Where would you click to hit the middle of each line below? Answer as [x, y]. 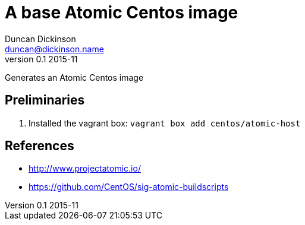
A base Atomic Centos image [122, 12]
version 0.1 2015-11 [41, 59]
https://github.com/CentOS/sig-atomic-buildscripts [129, 187]
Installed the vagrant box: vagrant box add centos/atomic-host [165, 123]
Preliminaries [45, 100]
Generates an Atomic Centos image [74, 77]
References [40, 146]
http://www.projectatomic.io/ [85, 169]
